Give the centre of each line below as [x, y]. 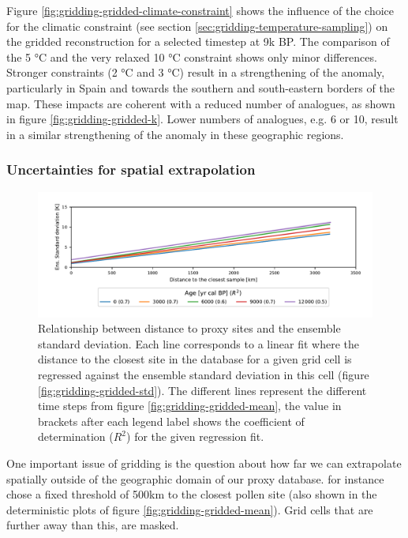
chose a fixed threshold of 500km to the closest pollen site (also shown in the [192, 494]
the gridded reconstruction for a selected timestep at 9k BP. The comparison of [198, 41]
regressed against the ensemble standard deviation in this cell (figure [204, 374]
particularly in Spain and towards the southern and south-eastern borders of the [200, 87]
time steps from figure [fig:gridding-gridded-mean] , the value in [190, 406]
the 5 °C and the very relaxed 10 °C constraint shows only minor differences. [192, 56]
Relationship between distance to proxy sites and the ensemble [189, 328]
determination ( [76, 436]
